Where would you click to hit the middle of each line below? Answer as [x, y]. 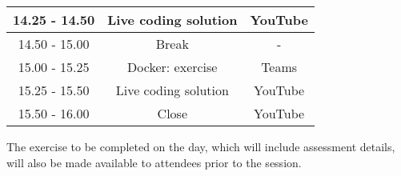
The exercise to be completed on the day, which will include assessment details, [201, 146]
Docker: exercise [172, 67]
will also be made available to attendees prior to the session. [154, 162]
